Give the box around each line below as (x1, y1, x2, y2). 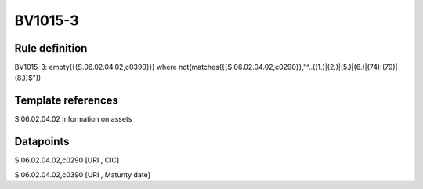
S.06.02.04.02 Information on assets (14, 114, 132, 124)
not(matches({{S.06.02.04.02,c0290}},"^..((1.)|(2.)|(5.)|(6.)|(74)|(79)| (178, 63, 399, 72)
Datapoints (14, 135, 70, 148)
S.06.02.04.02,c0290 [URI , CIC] (14, 155, 120, 165)
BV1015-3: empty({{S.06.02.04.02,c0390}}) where (14, 63, 177, 72)
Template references (14, 94, 119, 107)
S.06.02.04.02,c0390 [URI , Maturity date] (14, 169, 150, 180)
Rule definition (14, 42, 88, 55)
